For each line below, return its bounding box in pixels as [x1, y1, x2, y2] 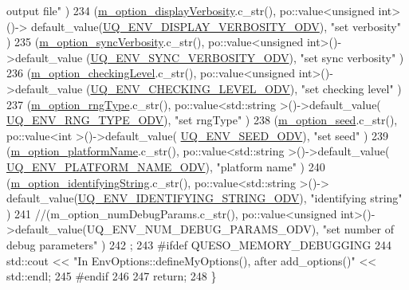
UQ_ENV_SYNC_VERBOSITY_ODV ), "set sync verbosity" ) [90, 49, 404, 65]
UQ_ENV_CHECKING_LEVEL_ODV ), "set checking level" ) [90, 80, 402, 96]
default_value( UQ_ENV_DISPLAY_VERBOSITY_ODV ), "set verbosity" [31, 18, 401, 34]
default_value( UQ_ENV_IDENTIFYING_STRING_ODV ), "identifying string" [6, 190, 403, 206]
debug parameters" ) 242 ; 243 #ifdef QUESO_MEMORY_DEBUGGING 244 [6, 236, 391, 253]
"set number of [322, 221, 394, 237]
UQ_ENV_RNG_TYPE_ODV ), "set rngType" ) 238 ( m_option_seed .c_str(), [6, 112, 398, 128]
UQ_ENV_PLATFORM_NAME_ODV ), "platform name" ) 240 [6, 158, 325, 174]
